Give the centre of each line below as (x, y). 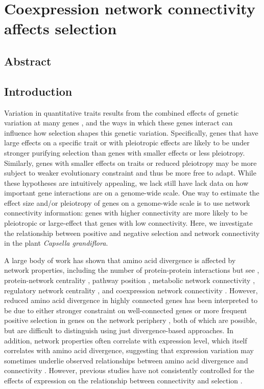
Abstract (28, 61)
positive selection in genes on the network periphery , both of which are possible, (131, 320)
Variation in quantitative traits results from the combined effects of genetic (122, 112)
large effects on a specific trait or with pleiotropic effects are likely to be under (127, 143)
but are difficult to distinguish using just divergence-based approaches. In (119, 330)
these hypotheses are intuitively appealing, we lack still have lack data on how (126, 182)
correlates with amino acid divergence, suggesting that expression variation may (129, 350)
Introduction (38, 91)
